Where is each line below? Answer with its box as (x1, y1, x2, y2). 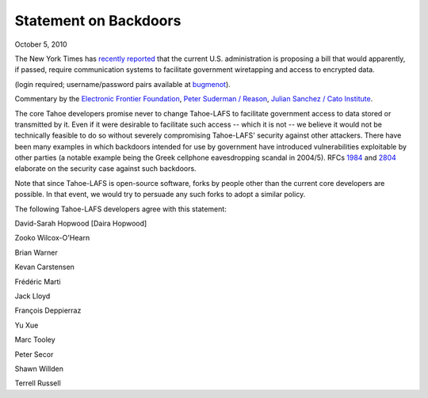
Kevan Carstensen (14, 262, 75, 272)
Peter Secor (14, 349, 54, 359)
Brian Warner (14, 248, 59, 257)
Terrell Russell (14, 378, 61, 388)
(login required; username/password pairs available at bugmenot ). (14, 79, 231, 89)
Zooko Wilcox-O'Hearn (14, 233, 90, 243)
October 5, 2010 (14, 40, 67, 49)
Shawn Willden (14, 364, 63, 373)
